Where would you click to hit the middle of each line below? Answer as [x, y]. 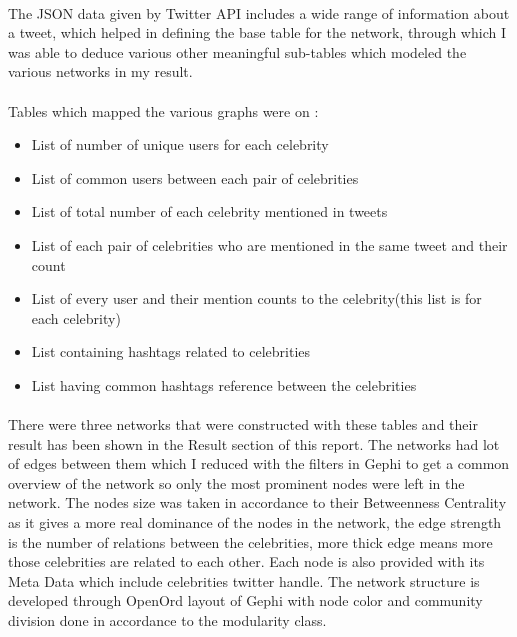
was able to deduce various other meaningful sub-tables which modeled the [237, 51]
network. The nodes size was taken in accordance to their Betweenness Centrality [257, 502]
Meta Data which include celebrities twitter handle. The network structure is [244, 580]
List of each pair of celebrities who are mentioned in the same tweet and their [269, 244]
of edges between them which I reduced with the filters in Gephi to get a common [259, 463]
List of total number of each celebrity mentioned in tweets [209, 211]
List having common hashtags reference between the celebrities [224, 384]
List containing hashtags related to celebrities [171, 351]
